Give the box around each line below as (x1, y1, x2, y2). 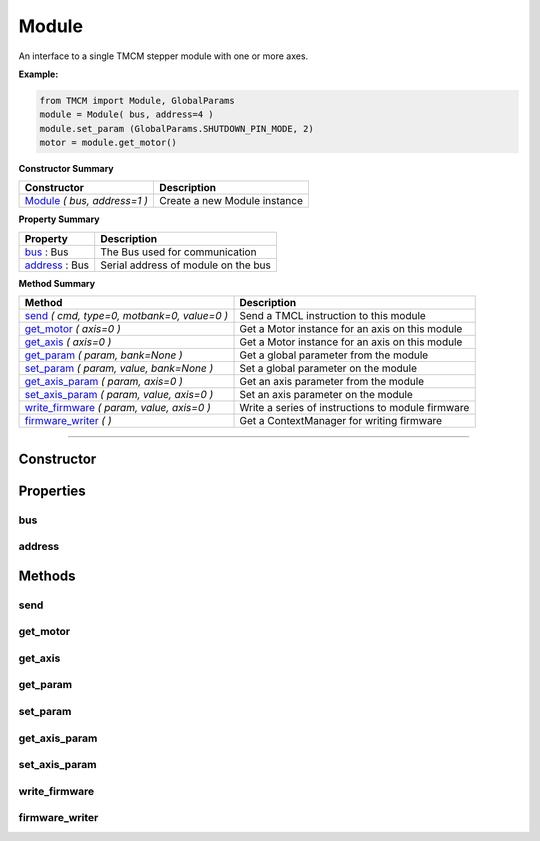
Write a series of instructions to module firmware (239, 401, 470, 415)
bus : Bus (24, 245, 69, 259)
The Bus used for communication (100, 245, 257, 259)
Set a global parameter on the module (239, 361, 418, 375)
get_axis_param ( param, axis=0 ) (24, 375, 184, 389)
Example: (18, 68, 59, 80)
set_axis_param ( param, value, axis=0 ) (24, 388, 214, 402)
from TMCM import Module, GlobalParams (39, 95, 235, 106)
